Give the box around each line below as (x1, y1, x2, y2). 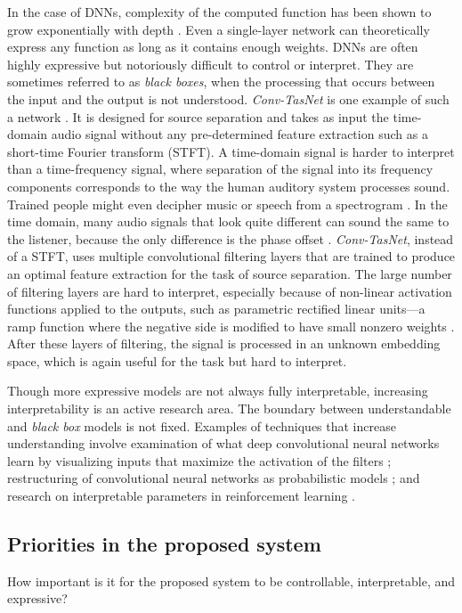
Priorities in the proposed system (7, 530, 321, 558)
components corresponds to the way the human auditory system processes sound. (7, 176, 450, 195)
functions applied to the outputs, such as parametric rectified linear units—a (7, 299, 426, 318)
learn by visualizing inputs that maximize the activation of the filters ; (7, 451, 392, 470)
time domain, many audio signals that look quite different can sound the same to (7, 212, 450, 231)
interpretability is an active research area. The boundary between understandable (7, 399, 451, 418)
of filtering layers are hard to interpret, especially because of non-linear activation (7, 282, 452, 300)
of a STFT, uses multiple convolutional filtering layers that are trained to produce (7, 247, 456, 266)
